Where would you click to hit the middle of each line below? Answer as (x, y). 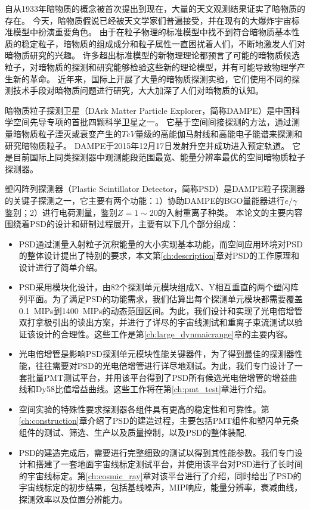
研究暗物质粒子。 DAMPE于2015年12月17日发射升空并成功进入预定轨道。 (147, 145)
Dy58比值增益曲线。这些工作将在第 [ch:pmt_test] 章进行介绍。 (153, 389)
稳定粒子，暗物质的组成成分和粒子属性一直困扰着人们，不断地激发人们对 (163, 43)
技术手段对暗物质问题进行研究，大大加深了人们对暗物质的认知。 (138, 90)
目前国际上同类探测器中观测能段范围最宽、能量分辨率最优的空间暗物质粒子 (159, 157)
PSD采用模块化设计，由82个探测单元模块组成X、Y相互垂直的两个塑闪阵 (159, 287)
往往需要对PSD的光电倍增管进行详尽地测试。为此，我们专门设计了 (165, 366)
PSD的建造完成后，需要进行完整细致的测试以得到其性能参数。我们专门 (156, 452)
